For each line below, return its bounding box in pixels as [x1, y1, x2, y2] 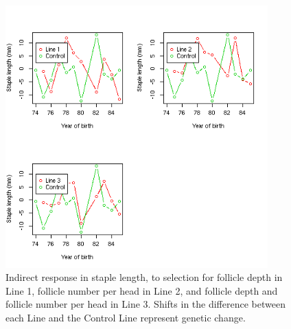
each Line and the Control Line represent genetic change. [5, 310, 246, 324]
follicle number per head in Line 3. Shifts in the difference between [5, 297, 286, 311]
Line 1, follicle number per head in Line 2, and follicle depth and [5, 283, 278, 297]
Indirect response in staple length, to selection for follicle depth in [5, 270, 283, 284]
